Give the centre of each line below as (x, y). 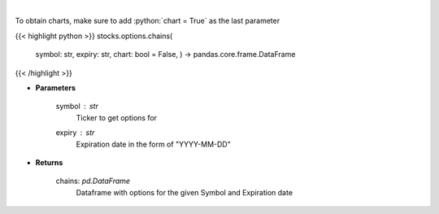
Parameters (56, 87)
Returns (49, 162)
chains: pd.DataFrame (93, 181)
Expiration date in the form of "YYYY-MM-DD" (153, 144)
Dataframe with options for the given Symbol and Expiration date (184, 192)
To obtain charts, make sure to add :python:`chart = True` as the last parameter (148, 21)
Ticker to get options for (117, 117)
